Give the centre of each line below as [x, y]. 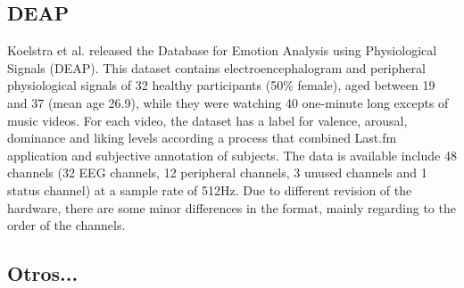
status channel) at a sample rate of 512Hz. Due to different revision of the [210, 189]
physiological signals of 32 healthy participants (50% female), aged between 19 [221, 85]
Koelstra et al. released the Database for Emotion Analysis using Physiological [222, 50]
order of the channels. [66, 225]
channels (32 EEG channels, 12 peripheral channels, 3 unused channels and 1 [217, 173]
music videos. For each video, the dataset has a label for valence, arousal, [207, 120]
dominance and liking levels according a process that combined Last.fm [202, 138]
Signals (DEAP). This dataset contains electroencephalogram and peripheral [216, 67]
